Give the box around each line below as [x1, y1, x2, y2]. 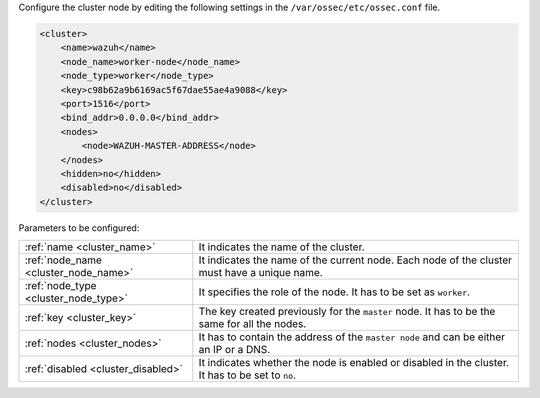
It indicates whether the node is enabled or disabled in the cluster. [198, 356, 510, 370]
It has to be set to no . [198, 368, 297, 382]
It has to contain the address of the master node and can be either [198, 330, 505, 344]
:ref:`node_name [24, 253, 102, 267]
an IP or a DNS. [198, 343, 271, 357]
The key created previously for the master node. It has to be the [198, 305, 496, 319]
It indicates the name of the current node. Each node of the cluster [198, 253, 513, 267]
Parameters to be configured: [18, 221, 140, 234]
